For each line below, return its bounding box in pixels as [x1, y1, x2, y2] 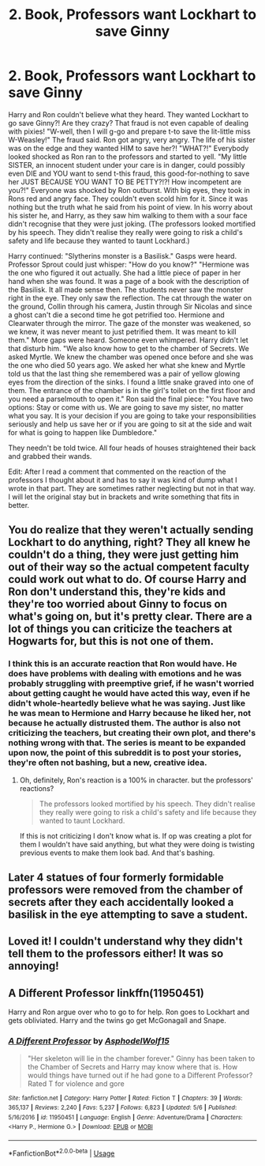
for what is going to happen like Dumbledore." [8, 427, 158, 437]
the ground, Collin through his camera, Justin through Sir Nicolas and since [8, 301, 252, 311]
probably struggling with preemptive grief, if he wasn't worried [8, 678, 255, 689]
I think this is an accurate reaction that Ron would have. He [8, 658, 237, 669]
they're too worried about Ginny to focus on [8, 597, 227, 611]
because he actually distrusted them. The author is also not [8, 717, 241, 729]
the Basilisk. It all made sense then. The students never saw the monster [8, 285, 244, 294]
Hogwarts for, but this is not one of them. [8, 634, 215, 648]
